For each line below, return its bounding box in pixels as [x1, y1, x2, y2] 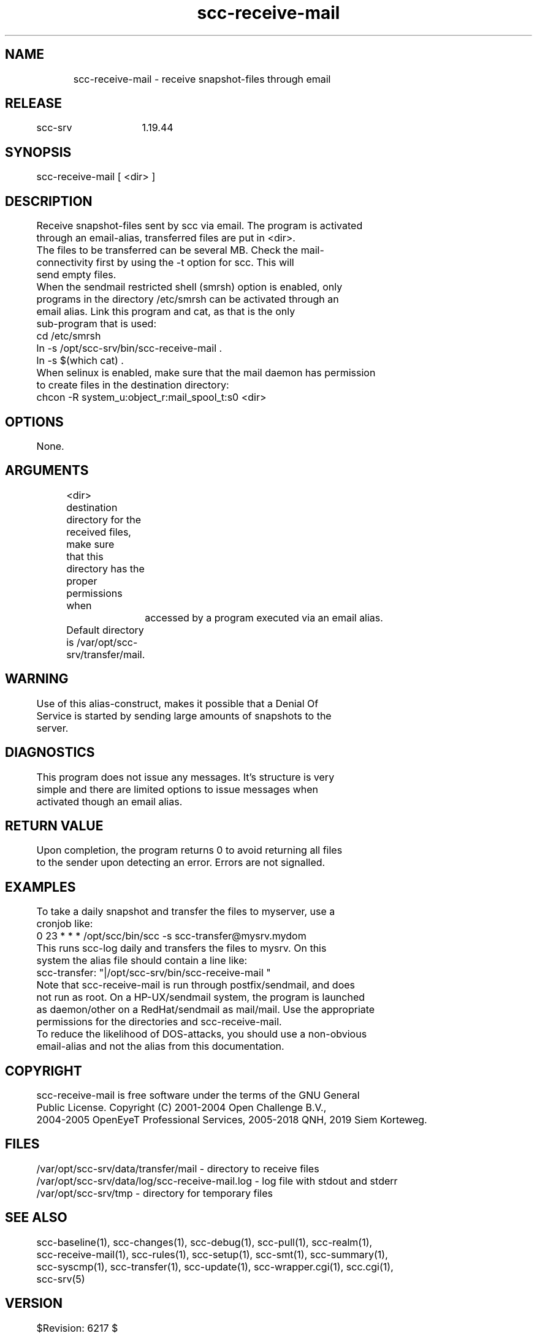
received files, [66, 525, 131, 538]
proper [66, 574, 97, 587]
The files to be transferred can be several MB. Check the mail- [36, 244, 324, 257]
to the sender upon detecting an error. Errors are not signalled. [36, 856, 326, 869]
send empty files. [36, 268, 116, 281]
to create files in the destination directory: [36, 379, 229, 392]
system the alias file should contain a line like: [36, 954, 248, 967]
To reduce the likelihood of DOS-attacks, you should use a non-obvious [36, 1028, 367, 1041]
